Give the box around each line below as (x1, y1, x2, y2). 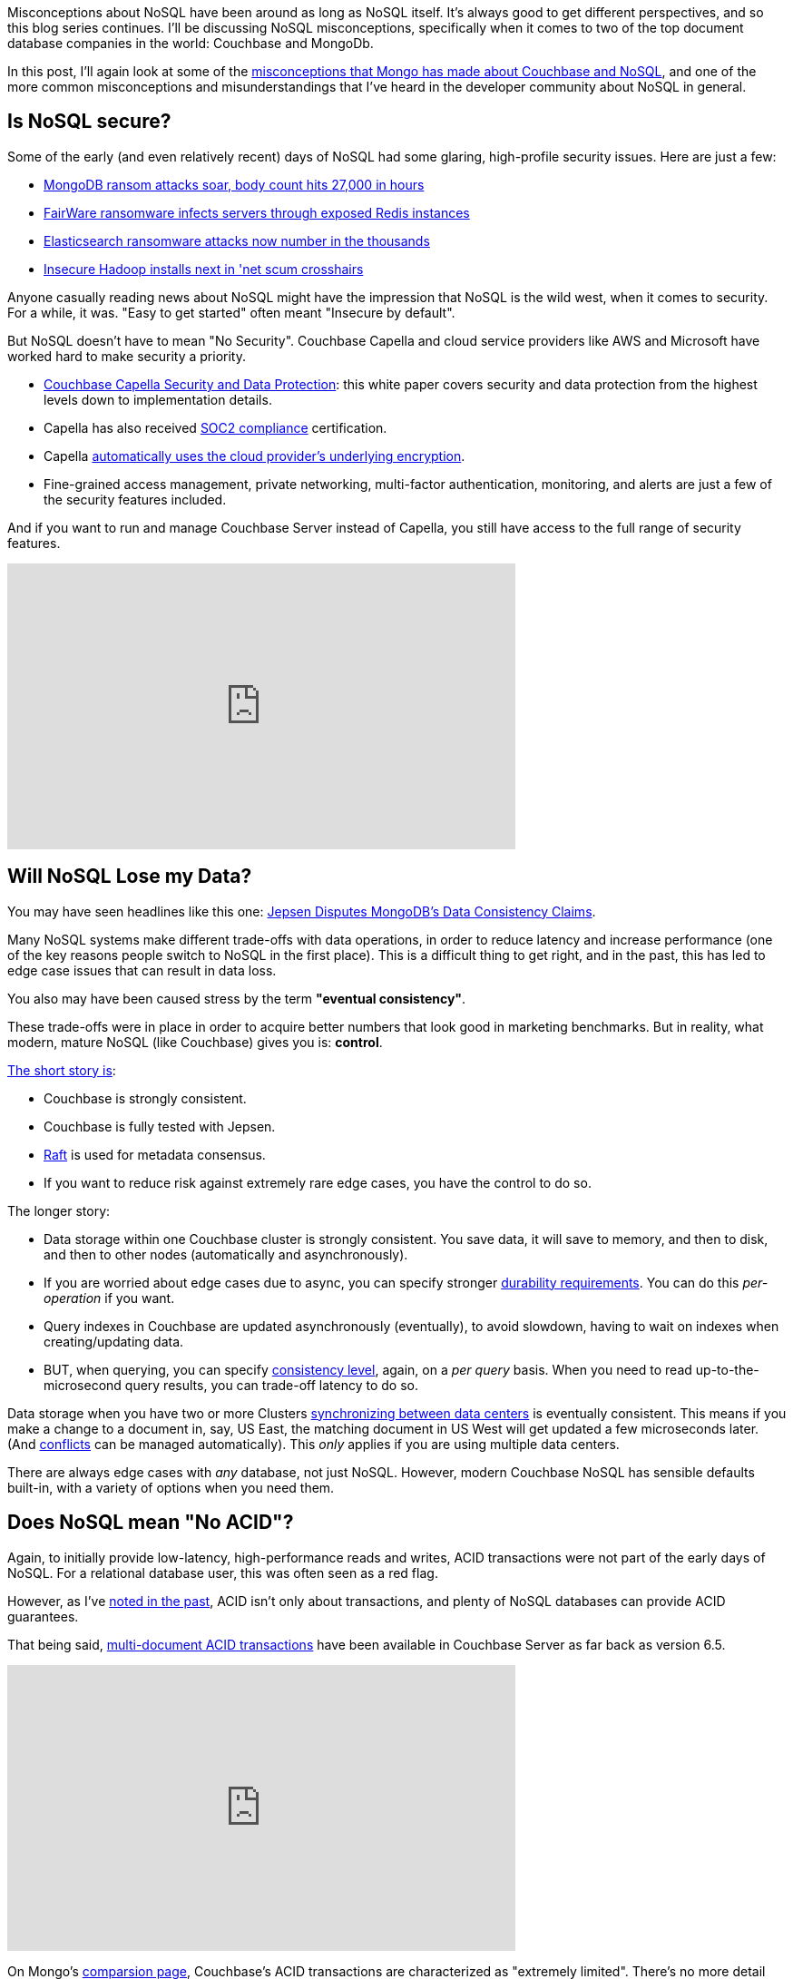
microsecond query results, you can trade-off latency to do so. (44, 1376, 418, 1393)
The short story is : (7, 1062, 116, 1078)
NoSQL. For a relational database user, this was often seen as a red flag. (7, 1564, 438, 1581)
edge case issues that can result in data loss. (7, 962, 277, 978)
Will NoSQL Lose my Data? (7, 865, 252, 888)
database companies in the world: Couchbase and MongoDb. (7, 35, 374, 51)
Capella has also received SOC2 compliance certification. (44, 419, 387, 436)
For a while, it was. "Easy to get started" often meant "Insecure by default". (7, 304, 455, 320)
